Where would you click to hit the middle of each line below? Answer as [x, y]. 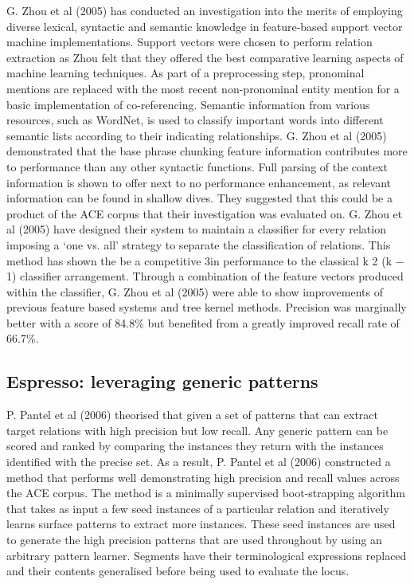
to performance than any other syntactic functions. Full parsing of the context [197, 166]
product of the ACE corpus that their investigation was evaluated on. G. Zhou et [205, 213]
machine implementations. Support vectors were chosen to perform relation [189, 42]
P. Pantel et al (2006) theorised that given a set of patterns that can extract [192, 415]
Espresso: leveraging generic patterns [162, 381]
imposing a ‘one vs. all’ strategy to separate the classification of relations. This [199, 244]
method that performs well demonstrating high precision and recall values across [203, 477]
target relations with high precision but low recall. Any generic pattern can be [197, 430]
